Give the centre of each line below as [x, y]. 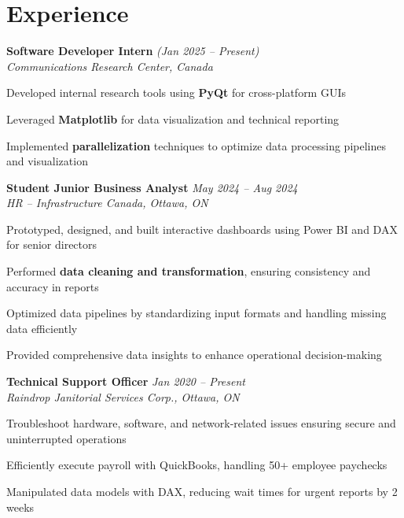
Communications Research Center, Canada [110, 66]
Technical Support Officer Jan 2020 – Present [126, 381]
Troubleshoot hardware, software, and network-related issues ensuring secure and [201, 423]
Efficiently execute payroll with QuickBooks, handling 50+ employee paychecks [197, 465]
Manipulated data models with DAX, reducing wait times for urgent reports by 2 [202, 491]
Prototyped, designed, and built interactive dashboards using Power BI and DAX [202, 229]
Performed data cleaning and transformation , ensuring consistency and [189, 271]
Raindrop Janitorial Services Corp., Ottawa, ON [123, 396]
